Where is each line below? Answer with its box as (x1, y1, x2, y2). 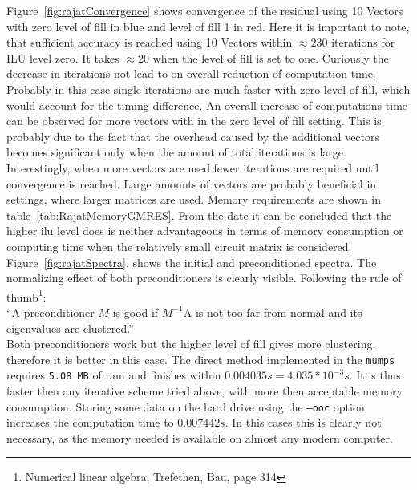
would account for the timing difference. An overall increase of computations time (6, 96, 408, 113)
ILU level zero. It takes (6, 49, 119, 66)
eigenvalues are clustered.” (6, 319, 134, 336)
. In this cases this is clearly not (225, 414, 382, 431)
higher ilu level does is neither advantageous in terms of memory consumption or (6, 222, 403, 239)
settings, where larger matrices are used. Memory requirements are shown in (6, 191, 382, 208)
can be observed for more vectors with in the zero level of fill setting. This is (6, 112, 382, 129)
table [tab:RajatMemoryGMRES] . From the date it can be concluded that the (6, 206, 392, 223)
